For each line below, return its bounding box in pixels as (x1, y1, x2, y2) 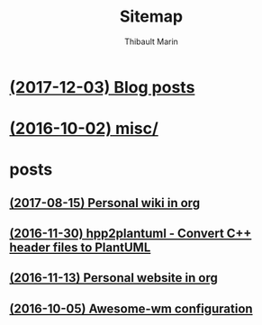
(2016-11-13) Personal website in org (9, 270, 218, 285)
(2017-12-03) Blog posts (9, 77, 195, 97)
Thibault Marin (124, 36, 178, 47)
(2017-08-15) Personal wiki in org (9, 195, 201, 211)
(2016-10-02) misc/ (9, 119, 159, 139)
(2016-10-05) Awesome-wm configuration (9, 301, 254, 316)
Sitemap (119, 6, 184, 27)
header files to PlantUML (9, 240, 151, 256)
